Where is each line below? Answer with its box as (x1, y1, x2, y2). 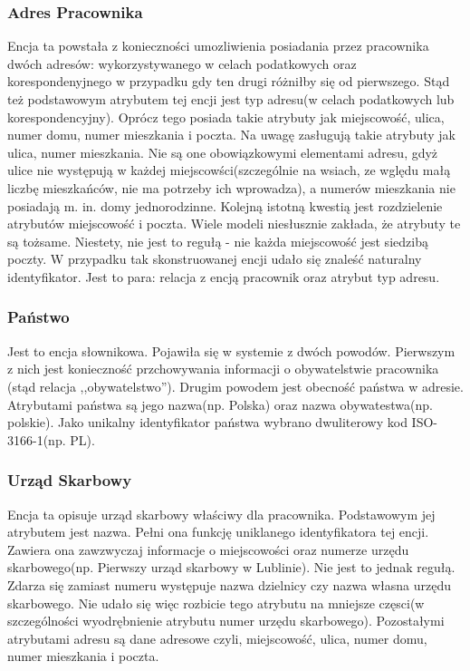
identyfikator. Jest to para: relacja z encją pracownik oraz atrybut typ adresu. (7, 267, 440, 286)
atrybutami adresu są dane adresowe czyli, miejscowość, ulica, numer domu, (7, 628, 427, 647)
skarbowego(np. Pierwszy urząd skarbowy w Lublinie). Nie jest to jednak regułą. (7, 558, 456, 577)
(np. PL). (43, 430, 95, 449)
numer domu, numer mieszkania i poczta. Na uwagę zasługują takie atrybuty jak (7, 125, 456, 144)
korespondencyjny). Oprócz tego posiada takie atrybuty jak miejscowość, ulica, (7, 107, 445, 126)
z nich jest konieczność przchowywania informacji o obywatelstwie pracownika (7, 359, 439, 378)
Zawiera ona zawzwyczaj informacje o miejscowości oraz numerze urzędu (7, 540, 409, 559)
